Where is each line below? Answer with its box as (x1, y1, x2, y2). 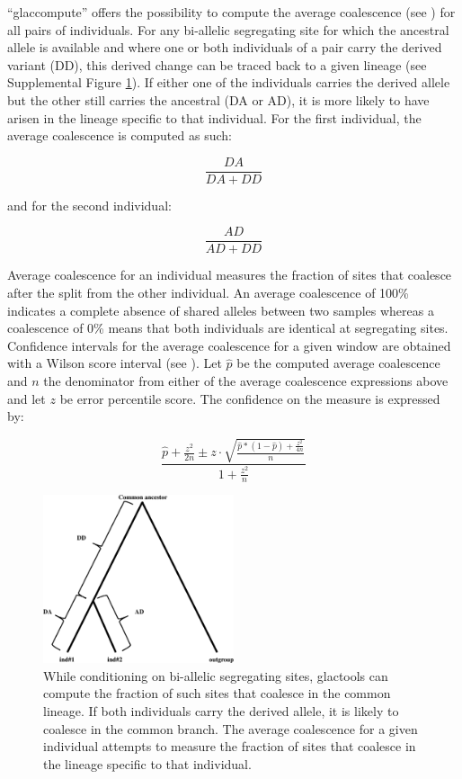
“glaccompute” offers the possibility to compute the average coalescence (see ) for (7, 3, 456, 21)
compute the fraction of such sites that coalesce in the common (43, 684, 391, 703)
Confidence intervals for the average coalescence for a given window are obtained (7, 336, 451, 354)
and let (7, 389, 46, 407)
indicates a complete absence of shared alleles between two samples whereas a (7, 300, 434, 319)
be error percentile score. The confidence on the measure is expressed (59, 389, 440, 407)
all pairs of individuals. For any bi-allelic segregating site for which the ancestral (7, 20, 449, 39)
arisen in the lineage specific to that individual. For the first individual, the (7, 108, 422, 127)
